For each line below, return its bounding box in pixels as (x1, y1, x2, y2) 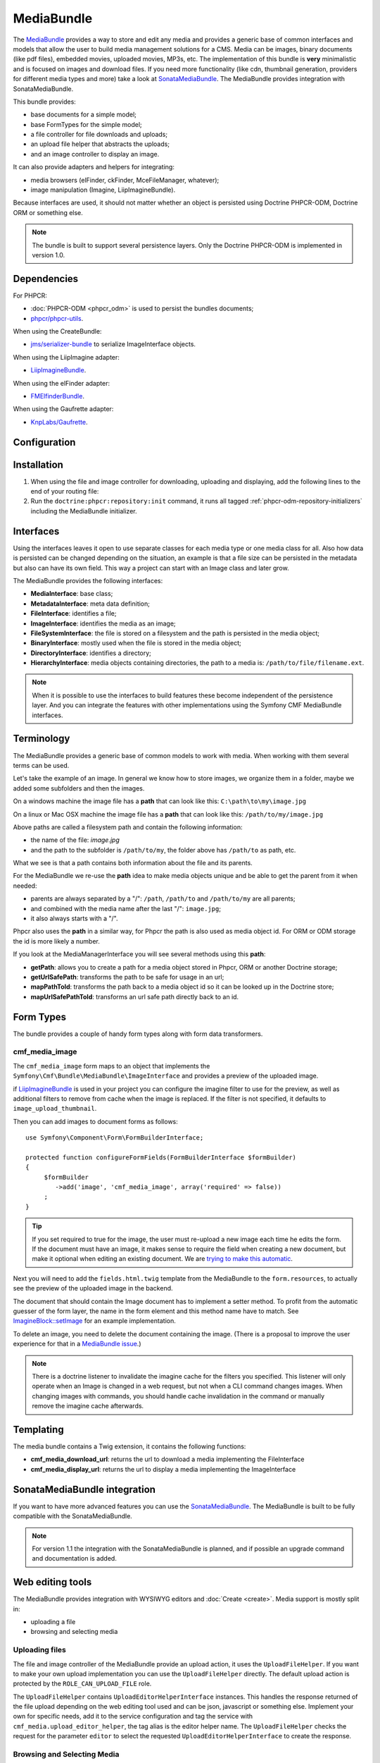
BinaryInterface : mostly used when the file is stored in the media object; (30, 639, 242, 647)
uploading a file (30, 1617, 76, 1625)
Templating (13, 1423, 64, 1435)
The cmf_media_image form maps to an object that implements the (13, 1061, 210, 1070)
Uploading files (13, 1645, 66, 1655)
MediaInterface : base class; (30, 590, 113, 598)
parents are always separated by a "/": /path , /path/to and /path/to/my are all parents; (30, 894, 296, 903)
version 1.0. (32, 250, 65, 259)
